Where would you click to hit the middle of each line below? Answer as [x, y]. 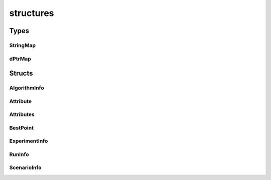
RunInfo [19, 154]
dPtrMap [20, 58]
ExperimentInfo [29, 141]
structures [32, 13]
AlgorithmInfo [27, 88]
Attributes [22, 114]
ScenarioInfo [25, 167]
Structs [21, 73]
